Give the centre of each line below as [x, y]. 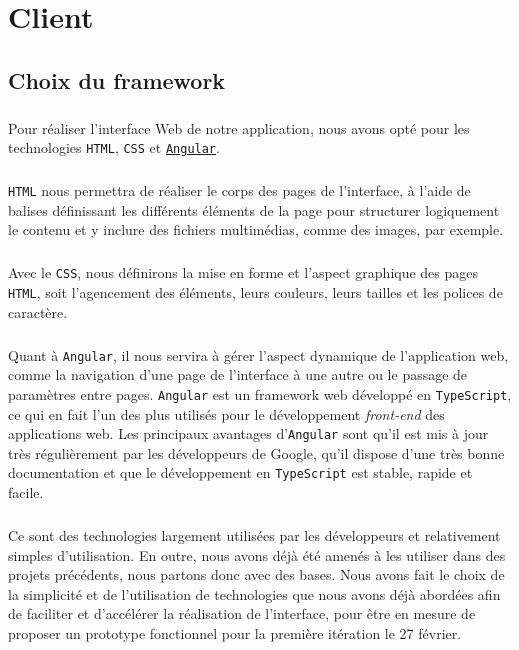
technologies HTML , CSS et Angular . [114, 147]
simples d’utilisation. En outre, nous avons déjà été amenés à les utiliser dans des [257, 554]
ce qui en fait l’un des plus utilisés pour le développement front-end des [226, 413]
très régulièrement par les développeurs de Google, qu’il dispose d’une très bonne [256, 452]
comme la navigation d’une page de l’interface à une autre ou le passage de [238, 374]
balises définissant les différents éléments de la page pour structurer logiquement [254, 209]
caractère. [38, 311]
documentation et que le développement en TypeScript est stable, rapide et [240, 472]
